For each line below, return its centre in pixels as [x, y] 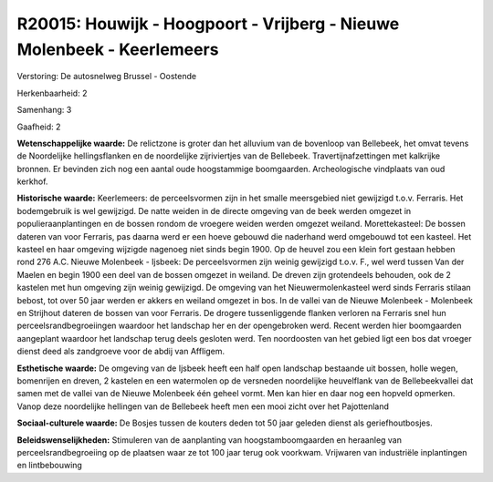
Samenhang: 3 [44, 110]
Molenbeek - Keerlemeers [118, 49]
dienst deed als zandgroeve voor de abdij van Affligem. [121, 352]
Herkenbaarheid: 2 [52, 93]
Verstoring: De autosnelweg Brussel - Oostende [106, 77]
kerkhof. [32, 181]
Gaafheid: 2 [39, 127]
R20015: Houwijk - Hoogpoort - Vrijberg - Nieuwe [208, 24]
